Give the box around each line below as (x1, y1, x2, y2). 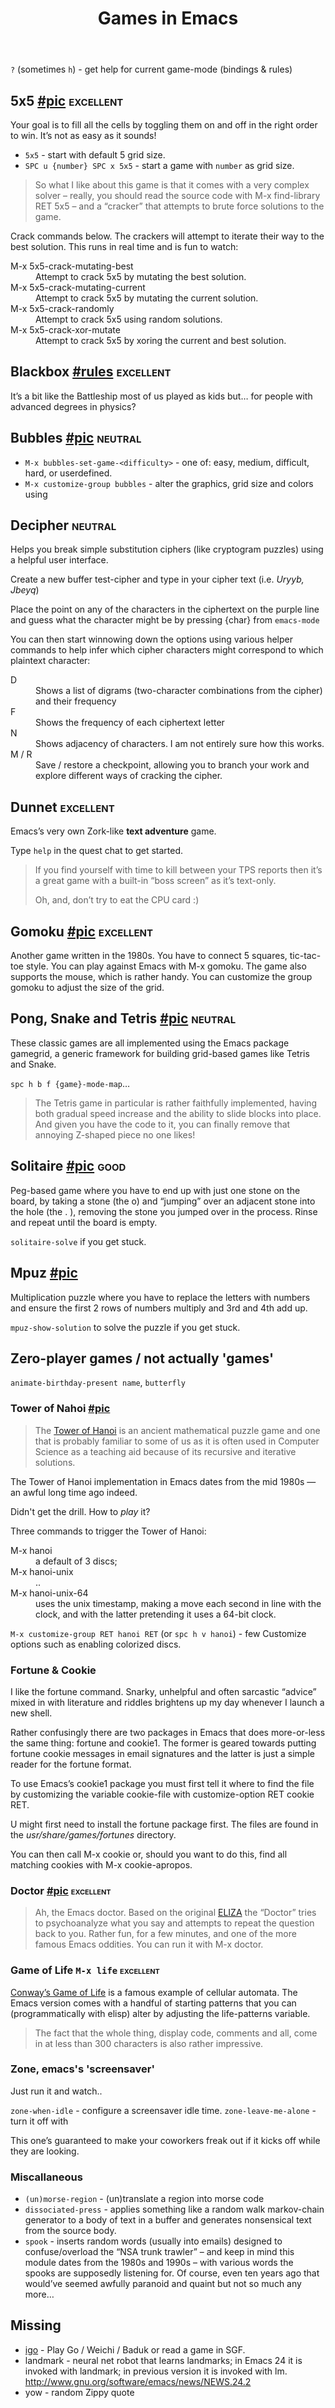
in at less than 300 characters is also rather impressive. (34, 2037, 264, 2049)
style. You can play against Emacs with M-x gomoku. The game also (25, 960, 307, 972)
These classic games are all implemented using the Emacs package (10, 1037, 290, 1049)
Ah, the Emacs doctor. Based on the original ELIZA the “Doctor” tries (34, 1907, 317, 1919)
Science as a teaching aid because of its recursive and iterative (34, 1445, 297, 1457)
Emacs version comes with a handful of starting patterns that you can (10, 1997, 297, 2009)
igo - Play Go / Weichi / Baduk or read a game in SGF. (24, 2343, 246, 2356)
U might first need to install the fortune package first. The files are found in (10, 1818, 319, 1830)
